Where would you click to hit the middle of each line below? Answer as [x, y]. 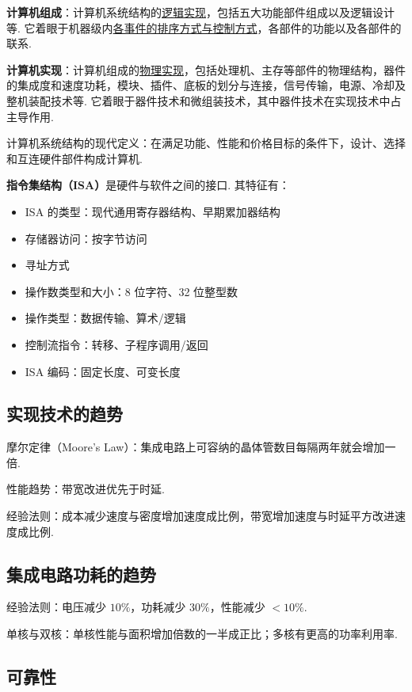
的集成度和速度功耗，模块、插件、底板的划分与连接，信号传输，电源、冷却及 [206, 85]
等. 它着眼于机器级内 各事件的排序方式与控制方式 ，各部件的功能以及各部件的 [204, 27]
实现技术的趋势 [65, 414]
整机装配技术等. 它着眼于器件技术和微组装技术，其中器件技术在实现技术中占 [204, 100]
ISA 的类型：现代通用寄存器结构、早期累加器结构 [153, 211]
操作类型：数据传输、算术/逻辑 [105, 318]
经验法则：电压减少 [56, 607]
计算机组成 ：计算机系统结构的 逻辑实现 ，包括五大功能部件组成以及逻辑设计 [200, 12]
